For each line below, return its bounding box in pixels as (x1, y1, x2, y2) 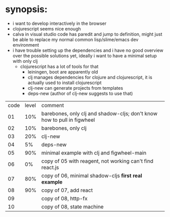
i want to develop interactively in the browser (12, 20, 107, 26)
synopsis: (5, 4, 48, 15)
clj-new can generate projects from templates (27, 85, 123, 91)
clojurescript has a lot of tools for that (20, 63, 99, 69)
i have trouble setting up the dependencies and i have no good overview (12, 47, 163, 53)
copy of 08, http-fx (41, 195, 88, 202)
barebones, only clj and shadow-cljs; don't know (41, 110, 158, 117)
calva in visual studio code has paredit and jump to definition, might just (12, 31, 163, 37)
